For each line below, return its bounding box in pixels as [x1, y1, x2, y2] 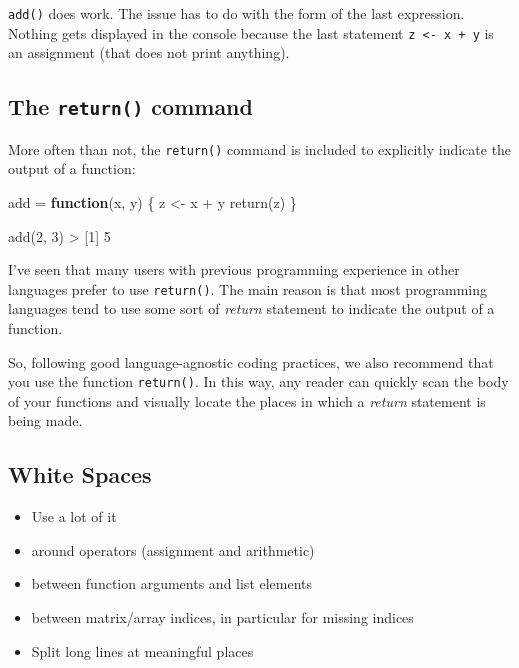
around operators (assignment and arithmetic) [31, 539, 315, 560]
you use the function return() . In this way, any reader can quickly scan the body [8, 371, 509, 392]
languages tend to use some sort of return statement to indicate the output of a [8, 298, 495, 319]
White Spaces [8, 459, 152, 490]
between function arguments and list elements [31, 573, 313, 594]
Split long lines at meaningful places [31, 640, 254, 661]
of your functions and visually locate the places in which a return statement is [8, 390, 486, 411]
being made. [8, 410, 83, 431]
